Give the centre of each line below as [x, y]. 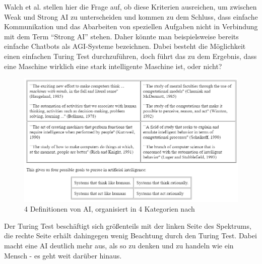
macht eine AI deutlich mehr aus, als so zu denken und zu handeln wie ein [119, 245]
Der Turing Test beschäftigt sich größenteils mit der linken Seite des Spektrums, [128, 225]
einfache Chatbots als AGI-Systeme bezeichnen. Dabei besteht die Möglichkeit [125, 46]
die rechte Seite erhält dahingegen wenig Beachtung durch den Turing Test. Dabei [130, 236]
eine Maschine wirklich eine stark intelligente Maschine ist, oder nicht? [113, 66]
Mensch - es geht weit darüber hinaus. [63, 255]
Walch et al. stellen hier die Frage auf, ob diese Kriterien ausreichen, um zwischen [130, 7]
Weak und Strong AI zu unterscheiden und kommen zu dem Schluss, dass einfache [131, 16]
